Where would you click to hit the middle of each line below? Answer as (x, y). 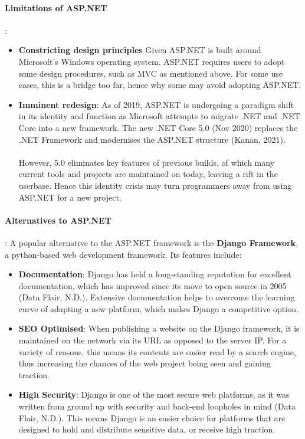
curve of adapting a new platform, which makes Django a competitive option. (158, 308)
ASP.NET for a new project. (70, 197)
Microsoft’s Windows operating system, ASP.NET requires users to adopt (152, 61)
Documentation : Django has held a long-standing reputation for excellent (155, 274)
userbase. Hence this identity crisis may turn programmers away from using (155, 185)
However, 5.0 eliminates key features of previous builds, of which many (147, 162)
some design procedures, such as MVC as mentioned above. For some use (151, 73)
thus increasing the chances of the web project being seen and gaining (145, 363)
